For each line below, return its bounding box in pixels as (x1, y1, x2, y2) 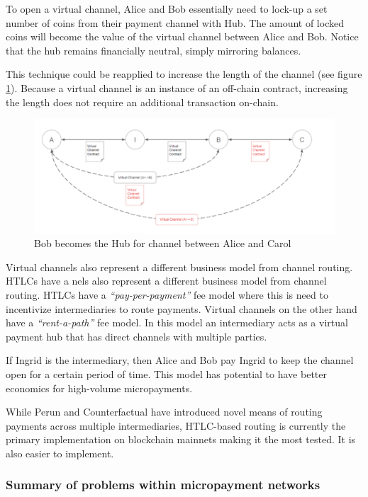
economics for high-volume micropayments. (6, 380, 193, 395)
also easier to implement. (6, 445, 114, 460)
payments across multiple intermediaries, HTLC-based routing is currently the (6, 418, 346, 433)
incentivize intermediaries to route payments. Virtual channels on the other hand (6, 301, 357, 316)
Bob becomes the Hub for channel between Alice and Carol (34, 236, 291, 251)
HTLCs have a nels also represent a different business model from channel (6, 273, 327, 288)
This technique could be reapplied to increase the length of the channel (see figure (6, 67, 362, 81)
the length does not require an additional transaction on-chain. (6, 94, 279, 109)
